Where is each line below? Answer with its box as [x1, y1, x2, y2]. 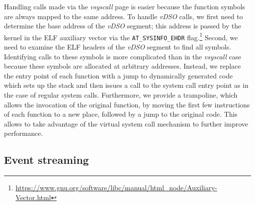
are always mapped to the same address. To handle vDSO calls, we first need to [4, 11, 243, 21]
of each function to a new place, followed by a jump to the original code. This [4, 109, 238, 119]
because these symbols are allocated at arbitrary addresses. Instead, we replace [4, 61, 241, 71]
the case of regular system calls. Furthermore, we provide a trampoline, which [4, 90, 238, 100]
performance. [4, 128, 43, 138]
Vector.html [15, 192, 51, 202]
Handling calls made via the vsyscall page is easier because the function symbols [4, 1, 245, 11]
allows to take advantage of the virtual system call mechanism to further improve [4, 118, 248, 128]
